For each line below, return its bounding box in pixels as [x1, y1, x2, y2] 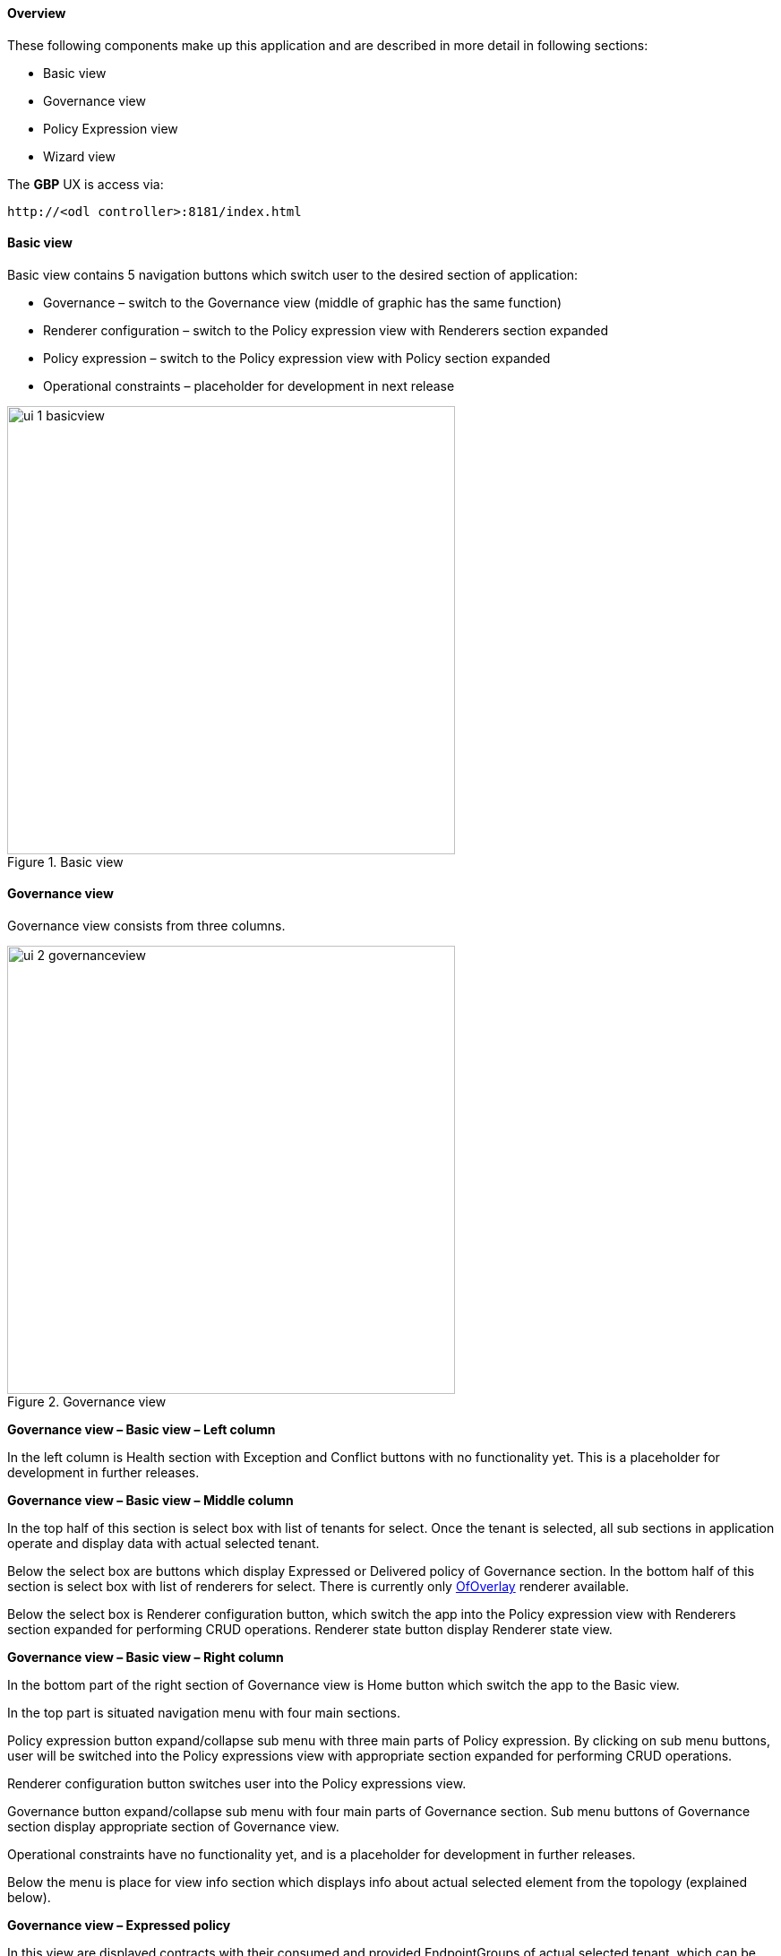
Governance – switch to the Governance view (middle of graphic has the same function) [43, 294, 562, 310]
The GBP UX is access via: [7, 176, 164, 192]
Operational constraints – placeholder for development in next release [43, 377, 455, 394]
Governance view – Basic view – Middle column [7, 1493, 294, 1509]
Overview [7, 5, 66, 21]
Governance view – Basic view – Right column [7, 1649, 284, 1666]
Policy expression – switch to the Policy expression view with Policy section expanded [43, 350, 551, 366]
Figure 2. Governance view [7, 1394, 167, 1410]
